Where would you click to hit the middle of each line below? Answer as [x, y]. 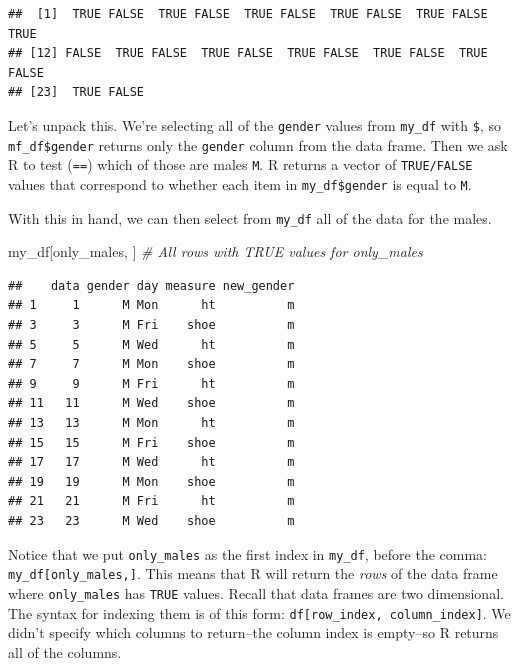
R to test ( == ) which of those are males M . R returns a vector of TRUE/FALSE [240, 164]
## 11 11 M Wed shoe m [151, 403]
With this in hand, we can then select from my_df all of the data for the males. [250, 217]
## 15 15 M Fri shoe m [151, 442]
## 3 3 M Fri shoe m [151, 325]
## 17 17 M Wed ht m [151, 462]
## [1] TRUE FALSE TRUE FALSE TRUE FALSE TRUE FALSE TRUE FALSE [248, 14]
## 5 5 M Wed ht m [151, 344]
